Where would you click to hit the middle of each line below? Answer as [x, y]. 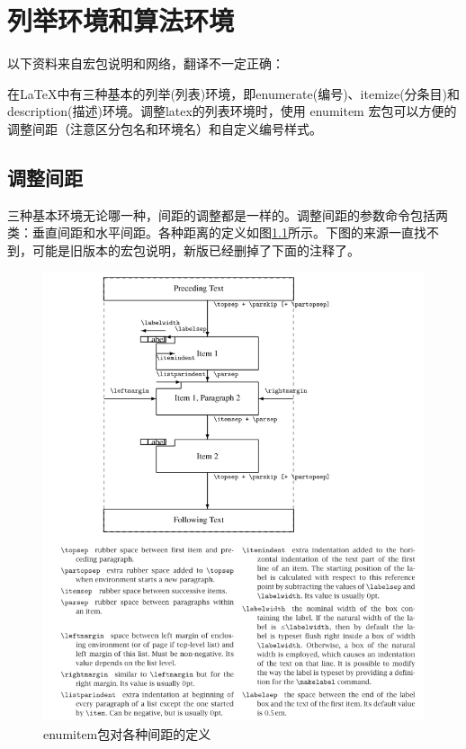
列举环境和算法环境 [121, 20]
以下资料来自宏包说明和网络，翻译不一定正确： [146, 63]
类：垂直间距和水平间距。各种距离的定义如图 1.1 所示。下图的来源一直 [211, 232]
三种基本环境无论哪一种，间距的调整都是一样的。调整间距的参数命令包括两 [228, 214]
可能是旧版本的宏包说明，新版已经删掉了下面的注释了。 [196, 250]
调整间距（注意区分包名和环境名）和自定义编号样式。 [165, 128]
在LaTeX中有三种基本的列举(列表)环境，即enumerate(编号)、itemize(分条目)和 [234, 93]
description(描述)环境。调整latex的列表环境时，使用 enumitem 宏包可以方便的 [232, 111]
